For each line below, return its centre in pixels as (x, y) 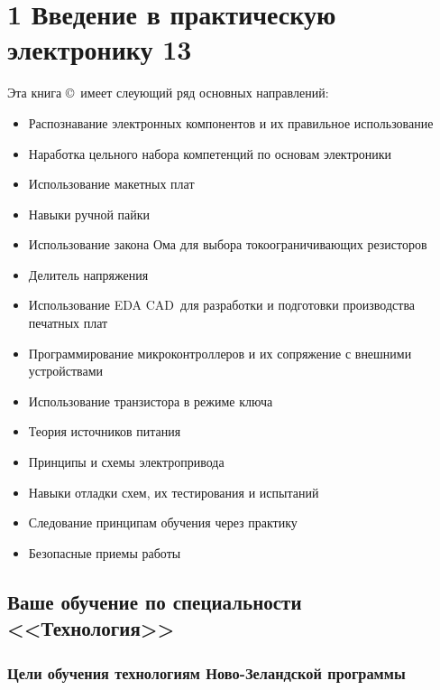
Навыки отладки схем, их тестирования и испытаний (174, 492)
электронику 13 (100, 49)
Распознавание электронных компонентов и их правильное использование (231, 122)
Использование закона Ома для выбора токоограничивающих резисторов (228, 244)
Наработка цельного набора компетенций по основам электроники (210, 153)
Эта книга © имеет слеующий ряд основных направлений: (168, 93)
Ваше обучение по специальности (155, 601)
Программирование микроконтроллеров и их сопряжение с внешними (220, 353)
